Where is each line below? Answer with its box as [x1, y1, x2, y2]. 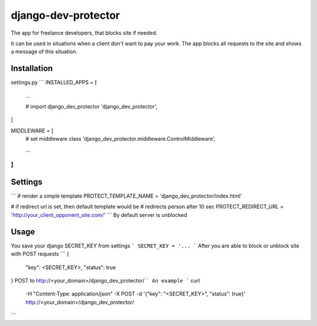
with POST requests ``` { [11, 250, 70, 257]
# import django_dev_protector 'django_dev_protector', [25, 103, 158, 110]
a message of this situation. [11, 48, 77, 55]
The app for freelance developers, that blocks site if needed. [11, 29, 158, 36]
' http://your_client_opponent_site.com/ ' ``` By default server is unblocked [11, 211, 187, 218]
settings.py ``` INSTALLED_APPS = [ [11, 79, 97, 86]
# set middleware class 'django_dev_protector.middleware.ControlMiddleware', [25, 135, 216, 142]
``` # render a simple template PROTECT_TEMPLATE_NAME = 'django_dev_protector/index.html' [11, 192, 242, 199]
